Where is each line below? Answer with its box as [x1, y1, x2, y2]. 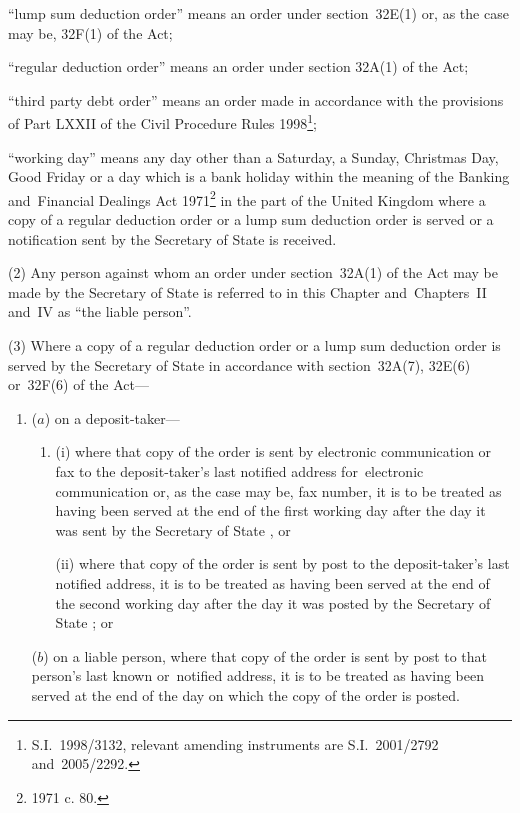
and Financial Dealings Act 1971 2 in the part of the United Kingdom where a [8, 186, 486, 210]
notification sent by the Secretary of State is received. [8, 228, 337, 249]
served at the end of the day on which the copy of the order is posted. [31, 684, 460, 705]
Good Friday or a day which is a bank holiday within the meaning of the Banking [8, 166, 510, 187]
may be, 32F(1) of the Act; [8, 22, 173, 43]
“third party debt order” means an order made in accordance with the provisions [8, 89, 504, 110]
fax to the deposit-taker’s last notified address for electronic [55, 461, 424, 481]
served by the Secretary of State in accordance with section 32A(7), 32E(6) [8, 354, 471, 375]
